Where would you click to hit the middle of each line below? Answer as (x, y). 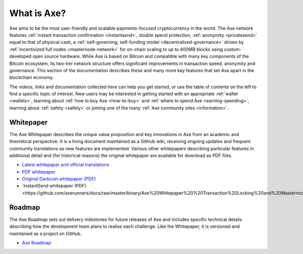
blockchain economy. (32, 78)
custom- (233, 49)
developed (20, 56)
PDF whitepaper (39, 172)
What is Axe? (38, 13)
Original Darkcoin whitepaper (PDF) (59, 179)
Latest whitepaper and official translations (66, 165)
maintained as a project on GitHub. (45, 233)
